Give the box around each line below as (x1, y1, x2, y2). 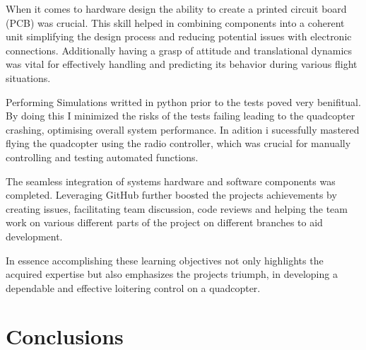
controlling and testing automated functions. (6, 149, 199, 164)
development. (6, 228, 63, 243)
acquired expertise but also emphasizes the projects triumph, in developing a (6, 267, 338, 281)
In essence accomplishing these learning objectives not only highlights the (6, 252, 324, 267)
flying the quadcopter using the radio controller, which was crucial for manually (6, 136, 351, 151)
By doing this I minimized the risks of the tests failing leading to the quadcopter (6, 108, 355, 123)
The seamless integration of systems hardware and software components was (6, 173, 336, 188)
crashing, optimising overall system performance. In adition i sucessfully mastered (6, 122, 360, 136)
